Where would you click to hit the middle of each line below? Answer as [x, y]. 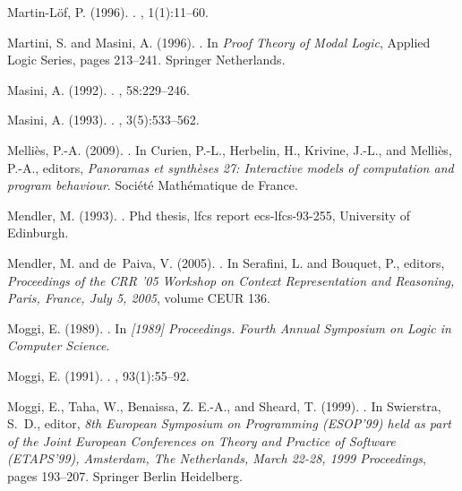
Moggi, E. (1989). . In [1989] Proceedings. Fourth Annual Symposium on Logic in [229, 327]
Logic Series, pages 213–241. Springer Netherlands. [146, 60]
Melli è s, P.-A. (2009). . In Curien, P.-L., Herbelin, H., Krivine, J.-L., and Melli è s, [230, 149]
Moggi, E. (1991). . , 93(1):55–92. [98, 375]
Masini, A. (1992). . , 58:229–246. [98, 89]
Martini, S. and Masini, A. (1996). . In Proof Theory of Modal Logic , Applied [219, 42]
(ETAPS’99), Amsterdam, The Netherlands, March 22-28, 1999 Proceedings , [217, 458]
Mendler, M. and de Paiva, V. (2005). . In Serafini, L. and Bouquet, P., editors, [226, 262]
